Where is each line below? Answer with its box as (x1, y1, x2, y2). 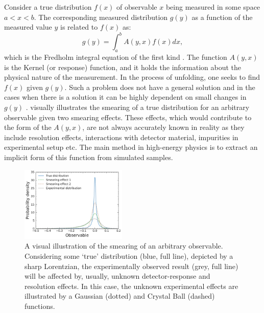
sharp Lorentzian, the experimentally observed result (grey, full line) (25, 260, 238, 271)
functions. (25, 301, 55, 311)
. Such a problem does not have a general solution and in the (64, 81, 255, 92)
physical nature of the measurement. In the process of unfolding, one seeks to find (4, 72, 260, 82)
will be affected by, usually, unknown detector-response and (25, 271, 210, 281)
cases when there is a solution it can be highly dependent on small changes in (4, 92, 247, 102)
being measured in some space (165, 2, 260, 12)
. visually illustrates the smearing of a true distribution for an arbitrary (26, 102, 250, 113)
